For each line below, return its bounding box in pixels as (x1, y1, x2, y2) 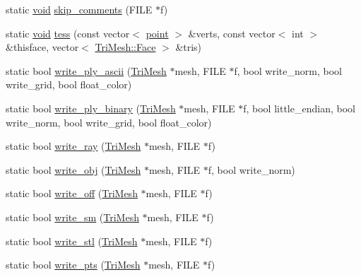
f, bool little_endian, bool (243, 100, 355, 115)
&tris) (175, 40, 202, 54)
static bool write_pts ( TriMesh (6, 257, 141, 272)
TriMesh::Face (95, 40, 156, 54)
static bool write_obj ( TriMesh (6, 162, 141, 177)
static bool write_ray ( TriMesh (6, 138, 141, 153)
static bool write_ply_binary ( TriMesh (6, 100, 176, 115)
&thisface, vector (6, 40, 79, 54)
